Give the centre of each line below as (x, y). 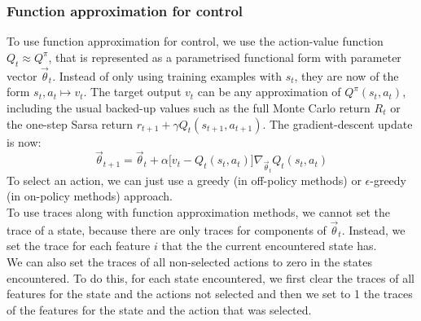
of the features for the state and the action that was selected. (159, 309)
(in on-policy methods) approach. (90, 196)
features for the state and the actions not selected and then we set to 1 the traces (210, 294)
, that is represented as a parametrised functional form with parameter (225, 57)
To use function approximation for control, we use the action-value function (195, 41)
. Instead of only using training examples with (167, 75)
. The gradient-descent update (338, 123)
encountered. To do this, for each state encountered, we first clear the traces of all (210, 277)
